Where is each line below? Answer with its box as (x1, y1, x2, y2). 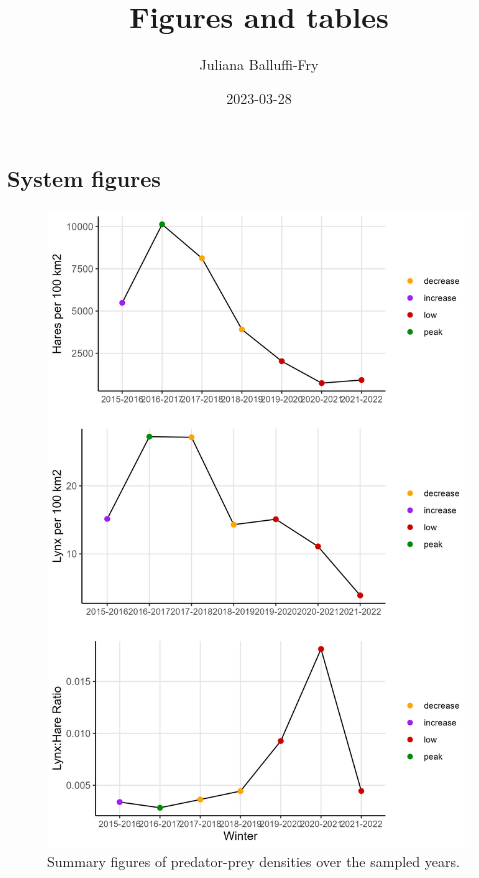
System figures (7, 163, 161, 194)
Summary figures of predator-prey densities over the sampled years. (47, 851, 460, 872)
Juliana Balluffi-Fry (199, 54, 319, 75)
